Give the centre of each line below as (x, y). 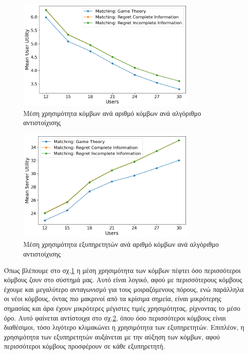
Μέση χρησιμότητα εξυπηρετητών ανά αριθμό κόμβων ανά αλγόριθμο (121, 244)
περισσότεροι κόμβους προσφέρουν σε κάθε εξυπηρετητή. (85, 346)
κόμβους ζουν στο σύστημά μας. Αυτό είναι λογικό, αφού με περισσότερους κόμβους (123, 280)
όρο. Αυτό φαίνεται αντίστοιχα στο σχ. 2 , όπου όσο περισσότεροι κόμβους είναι (115, 317)
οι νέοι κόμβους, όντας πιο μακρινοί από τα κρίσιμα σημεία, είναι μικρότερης (113, 298)
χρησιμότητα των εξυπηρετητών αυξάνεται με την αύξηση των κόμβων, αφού (112, 336)
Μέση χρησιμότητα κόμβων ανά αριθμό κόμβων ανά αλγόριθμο (112, 113)
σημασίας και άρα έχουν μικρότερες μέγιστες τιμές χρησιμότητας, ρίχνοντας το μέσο (122, 308)
